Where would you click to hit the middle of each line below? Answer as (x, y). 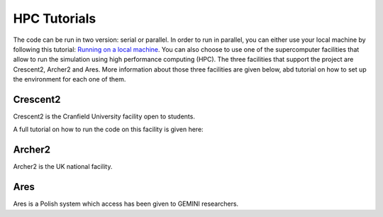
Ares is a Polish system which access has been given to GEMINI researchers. (126, 204)
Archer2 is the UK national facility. (63, 167)
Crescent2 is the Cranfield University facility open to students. (104, 116)
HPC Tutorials (55, 18)
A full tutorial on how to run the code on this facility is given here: (108, 129)
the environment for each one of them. (70, 79)
